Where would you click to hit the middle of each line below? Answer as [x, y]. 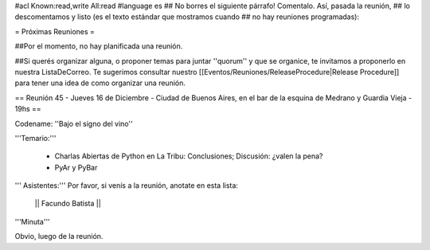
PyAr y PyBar [76, 167]
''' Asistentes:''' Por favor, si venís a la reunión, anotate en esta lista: [127, 186]
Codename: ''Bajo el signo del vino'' [74, 123]
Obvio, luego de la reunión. [59, 236]
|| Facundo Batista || [68, 204]
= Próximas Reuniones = [55, 31]
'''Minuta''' [33, 221]
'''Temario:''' [35, 138]
